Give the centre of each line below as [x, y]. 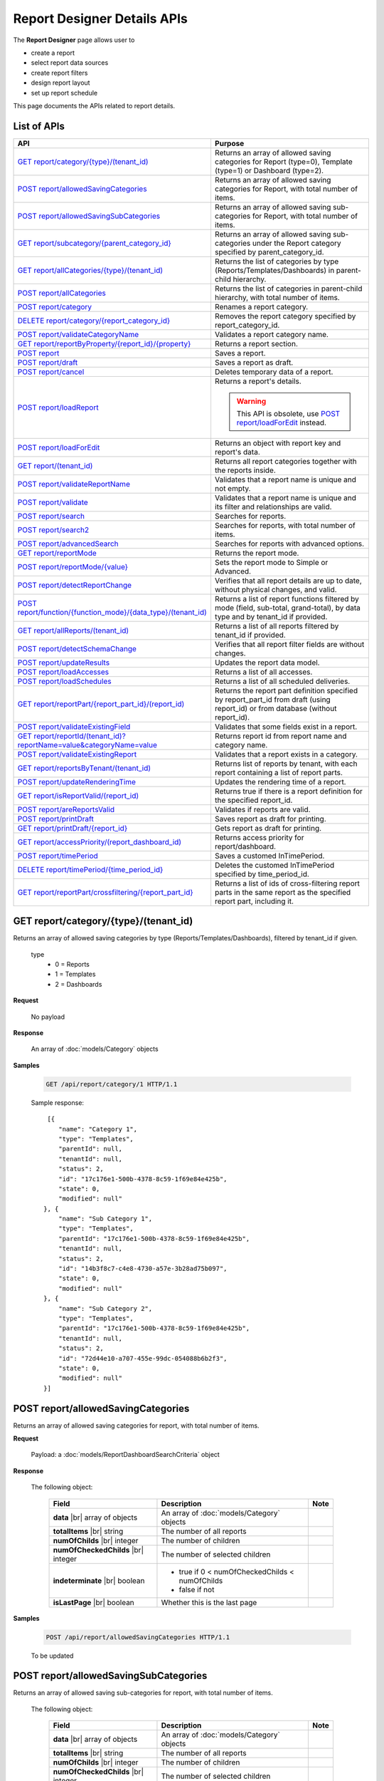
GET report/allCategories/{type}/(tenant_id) [90, 270]
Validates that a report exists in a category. [286, 754]
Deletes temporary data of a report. [274, 372]
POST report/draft [48, 362]
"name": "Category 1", [98, 1129]
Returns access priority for [259, 837]
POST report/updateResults [64, 663]
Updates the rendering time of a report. [280, 782]
